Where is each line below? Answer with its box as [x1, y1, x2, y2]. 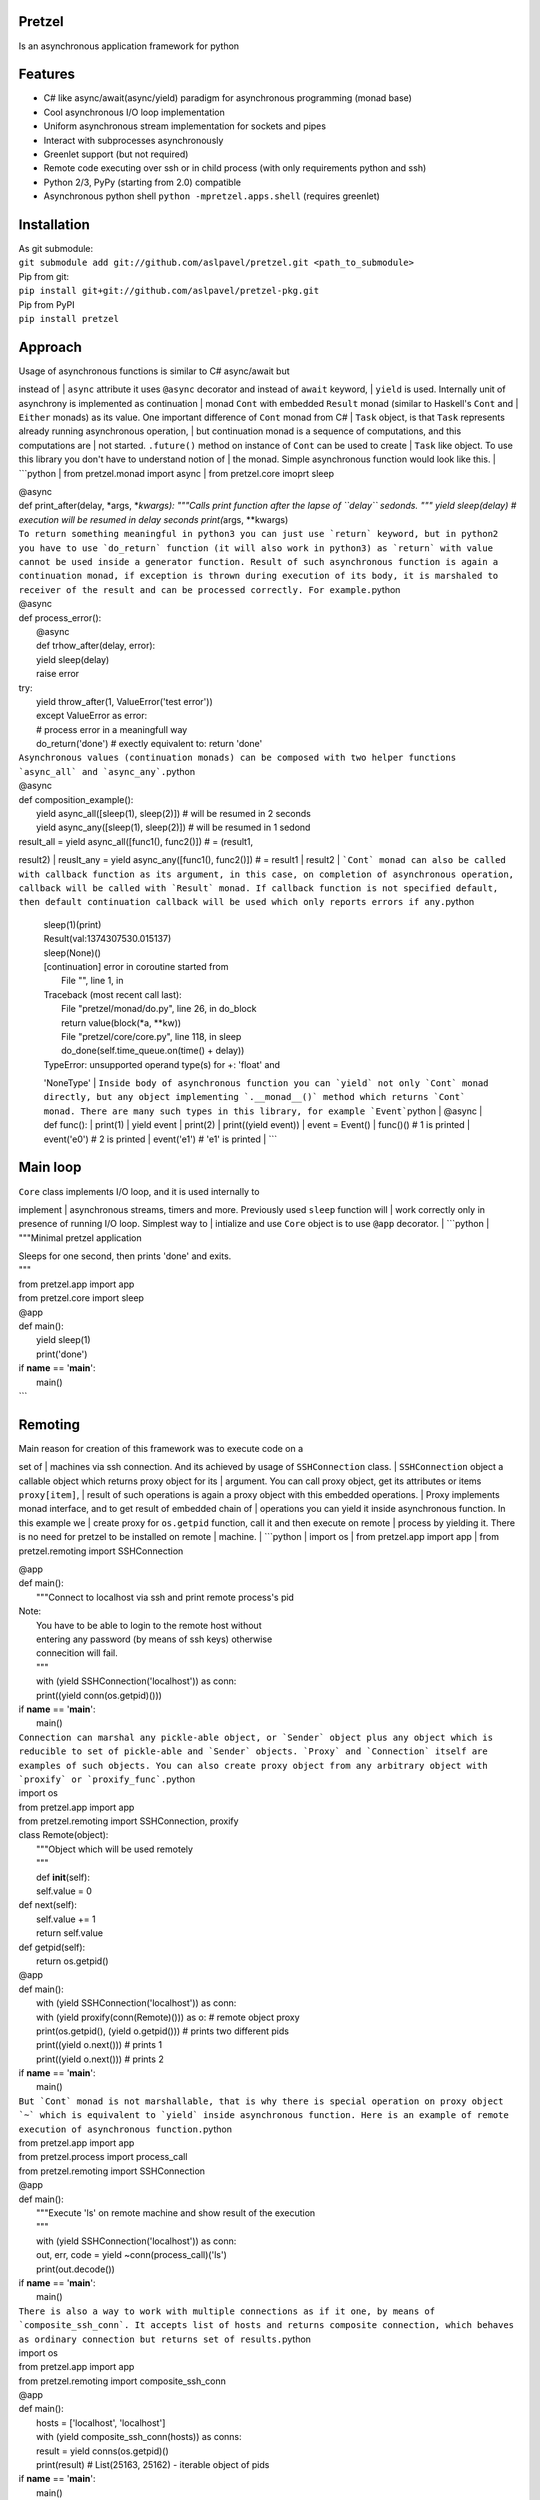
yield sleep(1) [36, 1334, 91, 1346]
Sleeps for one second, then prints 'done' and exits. [18, 1250, 232, 1262]
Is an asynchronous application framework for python [18, 40, 240, 52]
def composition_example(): [18, 793, 134, 805]
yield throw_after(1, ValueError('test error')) [36, 695, 214, 707]
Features [18, 66, 75, 83]
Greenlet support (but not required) [43, 148, 189, 160]
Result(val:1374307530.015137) [43, 933, 172, 945]
